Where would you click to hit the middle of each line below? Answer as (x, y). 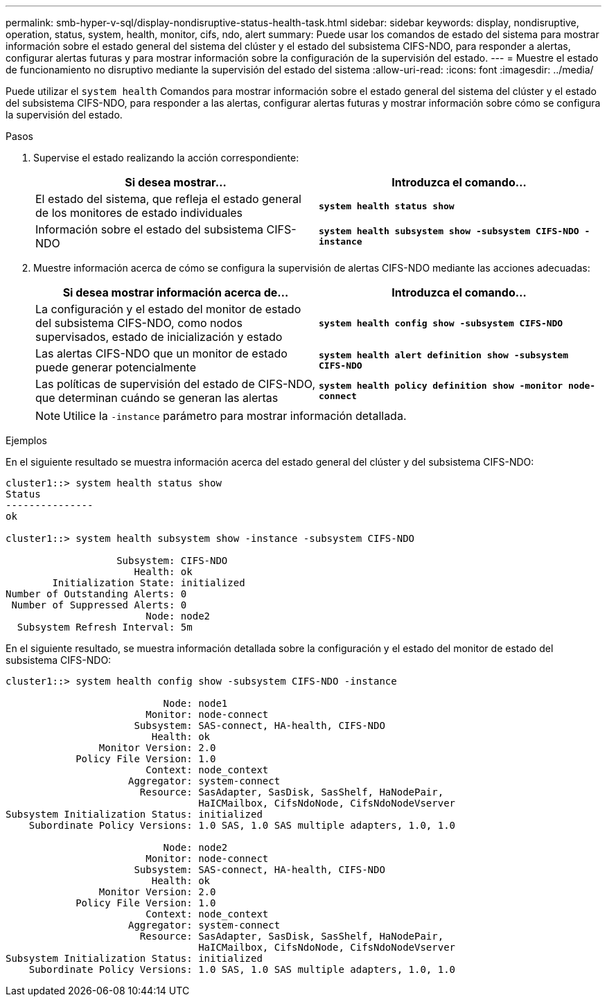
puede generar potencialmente (116, 367)
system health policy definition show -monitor (441, 386)
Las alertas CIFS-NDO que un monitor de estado (161, 353)
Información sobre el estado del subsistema (150, 229)
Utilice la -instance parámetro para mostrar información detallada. (235, 416)
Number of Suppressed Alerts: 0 (99, 605)
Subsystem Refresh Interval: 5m (105, 627)
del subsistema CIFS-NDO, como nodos (139, 323)
